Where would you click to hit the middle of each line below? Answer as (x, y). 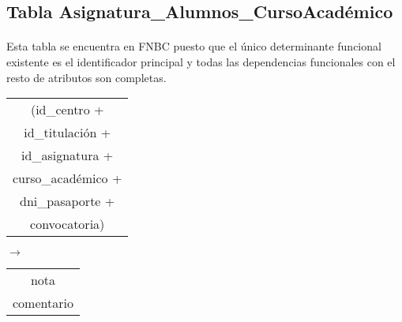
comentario (43, 303)
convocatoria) (68, 224)
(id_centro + (67, 110)
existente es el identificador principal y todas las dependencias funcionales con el (201, 61)
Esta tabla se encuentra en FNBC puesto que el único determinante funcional (194, 46)
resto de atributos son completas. (86, 77)
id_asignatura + (68, 155)
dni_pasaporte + (68, 201)
